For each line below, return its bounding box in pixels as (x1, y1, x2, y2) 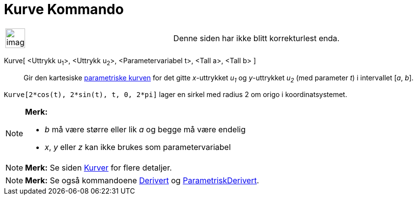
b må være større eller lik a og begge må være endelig (45, 124, 246, 135)
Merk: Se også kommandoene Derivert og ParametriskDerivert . (25, 175, 259, 186)
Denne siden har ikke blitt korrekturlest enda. (173, 33, 340, 43)
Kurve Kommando (4, 1, 124, 18)
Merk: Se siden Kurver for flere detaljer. (25, 163, 172, 173)
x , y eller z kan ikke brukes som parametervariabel (45, 142, 231, 152)
